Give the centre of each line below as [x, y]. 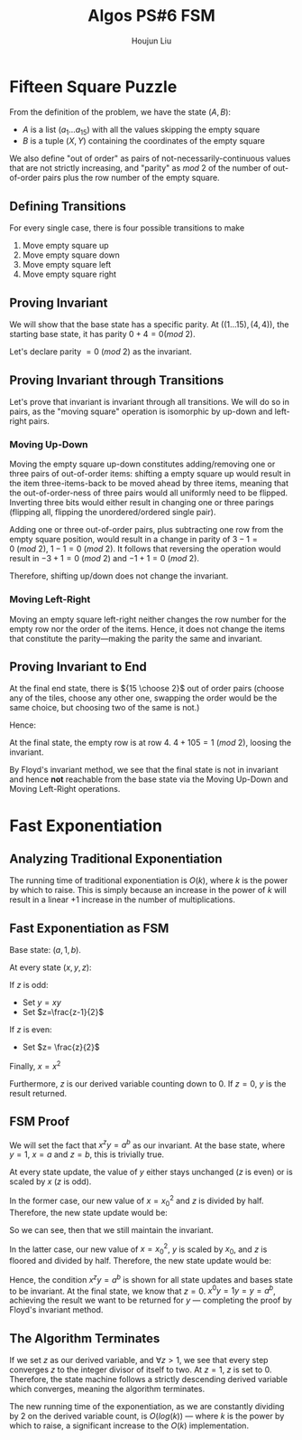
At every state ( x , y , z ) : [50, 967]
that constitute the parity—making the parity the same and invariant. [136, 638]
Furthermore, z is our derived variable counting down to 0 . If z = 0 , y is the [148, 1083]
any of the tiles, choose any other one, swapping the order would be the [143, 698]
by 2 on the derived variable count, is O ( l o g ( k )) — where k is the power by [147, 1416]
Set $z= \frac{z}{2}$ [61, 1047]
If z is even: [31, 1030]
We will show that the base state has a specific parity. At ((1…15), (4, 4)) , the [149, 325]
